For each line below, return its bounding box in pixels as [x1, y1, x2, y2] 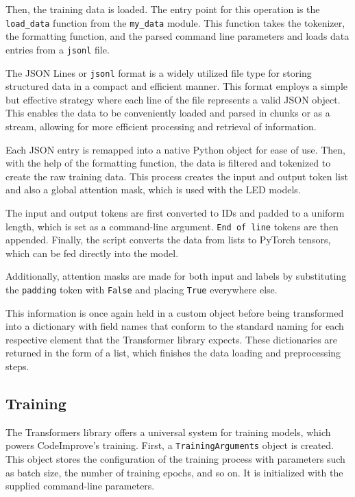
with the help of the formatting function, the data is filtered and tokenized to [5, 156, 331, 170]
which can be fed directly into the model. [5, 245, 179, 260]
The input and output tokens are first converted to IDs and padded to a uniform [5, 205, 345, 219]
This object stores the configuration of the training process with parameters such [5, 452, 345, 466]
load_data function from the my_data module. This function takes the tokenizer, [5, 15, 345, 29]
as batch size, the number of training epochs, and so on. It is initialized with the [5, 465, 343, 479]
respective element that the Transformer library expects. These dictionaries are [5, 332, 338, 346]
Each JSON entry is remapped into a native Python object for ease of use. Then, [5, 142, 345, 156]
